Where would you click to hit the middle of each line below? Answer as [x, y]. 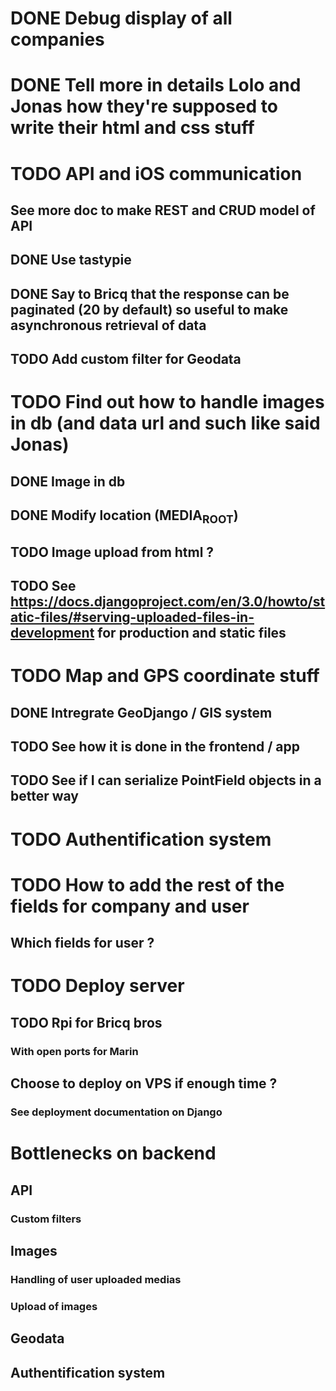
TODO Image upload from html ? [112, 552]
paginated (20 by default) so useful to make [149, 309]
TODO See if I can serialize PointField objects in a [166, 780]
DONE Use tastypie [71, 260]
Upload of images [54, 1306]
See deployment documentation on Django [116, 1112]
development [52, 633]
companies [57, 39]
